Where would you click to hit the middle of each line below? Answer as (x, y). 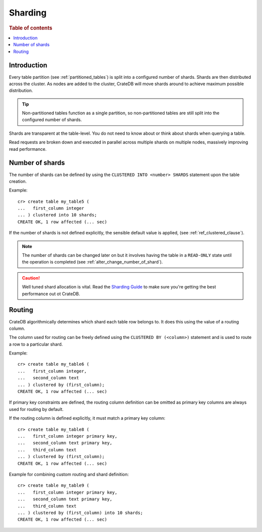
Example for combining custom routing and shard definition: (69, 474)
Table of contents (31, 28)
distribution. (21, 90)
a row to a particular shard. (36, 344)
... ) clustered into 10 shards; (57, 215)
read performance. (28, 149)
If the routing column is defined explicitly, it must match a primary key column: (87, 418)
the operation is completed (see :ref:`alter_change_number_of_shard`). (92, 262)
